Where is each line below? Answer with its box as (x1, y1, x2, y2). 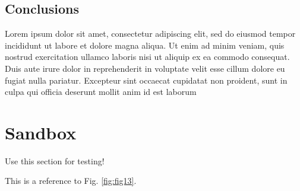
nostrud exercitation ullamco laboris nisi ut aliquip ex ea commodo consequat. (5, 50, 290, 63)
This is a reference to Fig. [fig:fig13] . (5, 174, 137, 187)
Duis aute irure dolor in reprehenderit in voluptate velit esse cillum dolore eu (5, 62, 285, 74)
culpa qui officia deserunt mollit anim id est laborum (5, 85, 197, 98)
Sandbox (5, 120, 77, 144)
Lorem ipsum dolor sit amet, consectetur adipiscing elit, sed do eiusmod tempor (5, 27, 296, 40)
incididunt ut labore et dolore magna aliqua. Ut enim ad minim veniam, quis (5, 39, 285, 51)
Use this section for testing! (5, 154, 105, 167)
